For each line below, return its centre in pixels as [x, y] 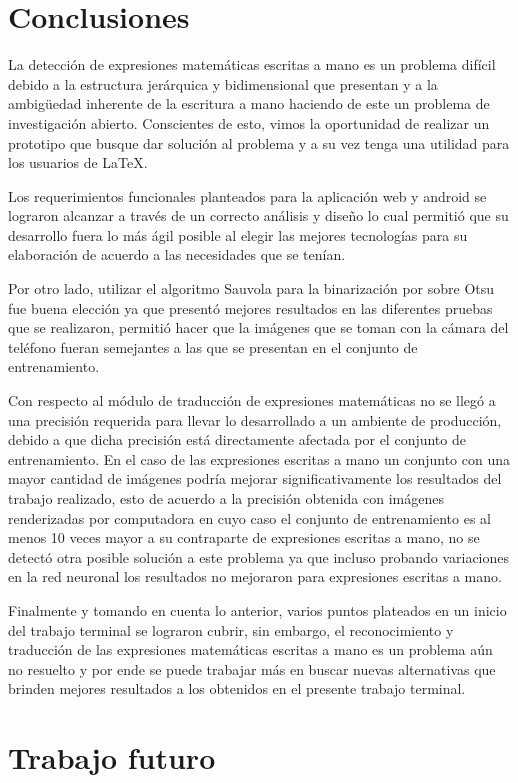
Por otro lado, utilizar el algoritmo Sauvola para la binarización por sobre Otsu [251, 288]
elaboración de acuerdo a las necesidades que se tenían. [177, 254]
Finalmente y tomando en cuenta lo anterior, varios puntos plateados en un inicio [257, 609]
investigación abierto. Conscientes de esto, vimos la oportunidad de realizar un [249, 122]
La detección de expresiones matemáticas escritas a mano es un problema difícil [252, 64]
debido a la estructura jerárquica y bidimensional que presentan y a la [223, 83]
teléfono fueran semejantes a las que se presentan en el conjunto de [213, 346]
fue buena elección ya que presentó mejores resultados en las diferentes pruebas [250, 307]
